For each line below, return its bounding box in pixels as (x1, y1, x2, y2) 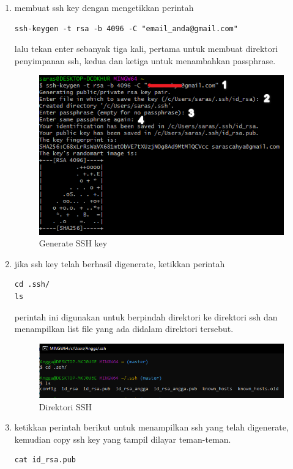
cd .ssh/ (14, 280, 50, 289)
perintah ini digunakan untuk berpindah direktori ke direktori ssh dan (14, 310, 278, 323)
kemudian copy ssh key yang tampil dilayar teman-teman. (14, 432, 231, 445)
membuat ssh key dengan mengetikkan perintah (14, 1, 194, 13)
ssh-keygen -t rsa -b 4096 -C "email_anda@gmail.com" (14, 24, 238, 33)
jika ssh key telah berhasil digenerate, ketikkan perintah (14, 257, 225, 270)
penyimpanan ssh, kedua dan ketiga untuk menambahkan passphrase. (14, 54, 276, 67)
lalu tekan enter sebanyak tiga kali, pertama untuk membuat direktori (14, 42, 278, 55)
